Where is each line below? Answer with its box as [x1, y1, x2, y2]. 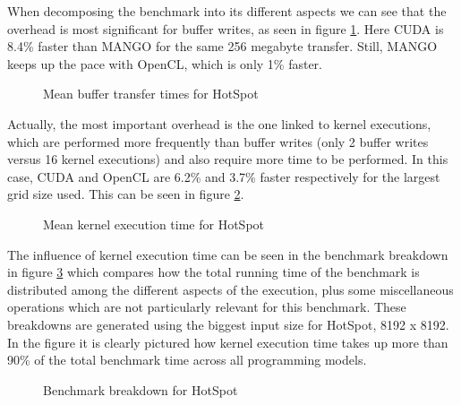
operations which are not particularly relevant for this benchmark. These [7, 297, 406, 316]
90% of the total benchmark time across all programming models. [7, 350, 367, 369]
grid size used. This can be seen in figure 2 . [7, 185, 244, 203]
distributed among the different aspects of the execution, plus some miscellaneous [7, 280, 454, 298]
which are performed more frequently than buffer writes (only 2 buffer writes [7, 132, 429, 151]
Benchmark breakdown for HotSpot [43, 380, 238, 399]
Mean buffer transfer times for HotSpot [43, 84, 259, 103]
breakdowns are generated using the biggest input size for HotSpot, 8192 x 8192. [7, 315, 449, 333]
